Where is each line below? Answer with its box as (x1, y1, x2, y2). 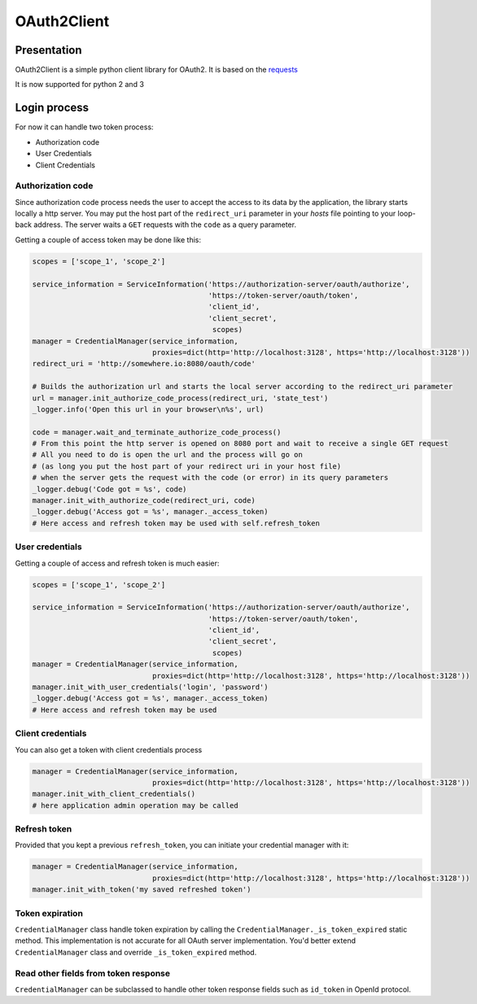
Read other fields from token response (15, 967, 171, 979)
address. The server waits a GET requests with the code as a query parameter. (33, 220, 297, 229)
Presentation (15, 43, 82, 57)
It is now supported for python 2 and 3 (15, 80, 144, 89)
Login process (15, 101, 90, 115)
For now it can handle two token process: (15, 122, 154, 132)
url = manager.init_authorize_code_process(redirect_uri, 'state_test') (32, 393, 329, 403)
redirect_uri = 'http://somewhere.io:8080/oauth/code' (32, 359, 256, 369)
